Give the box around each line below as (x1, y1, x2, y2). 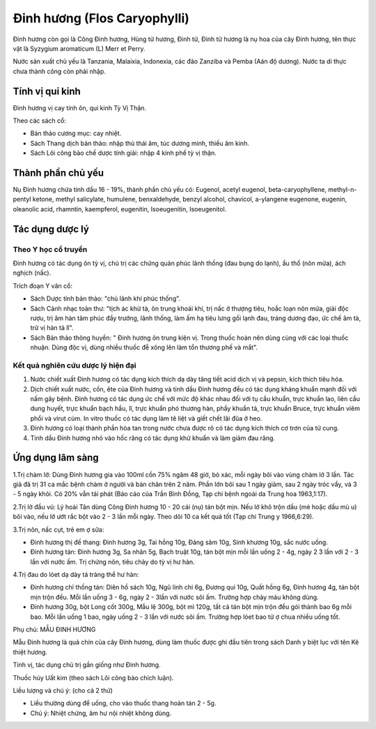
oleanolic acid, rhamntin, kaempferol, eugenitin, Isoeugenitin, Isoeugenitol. (13, 204, 227, 213)
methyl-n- (328, 186, 357, 194)
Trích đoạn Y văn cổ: (13, 281, 73, 290)
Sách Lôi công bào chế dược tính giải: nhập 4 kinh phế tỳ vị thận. (30, 149, 217, 157)
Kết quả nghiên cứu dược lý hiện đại (13, 360, 136, 370)
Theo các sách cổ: (13, 117, 66, 125)
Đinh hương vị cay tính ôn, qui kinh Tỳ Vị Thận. (13, 103, 146, 112)
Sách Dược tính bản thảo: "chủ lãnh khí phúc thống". (30, 294, 181, 303)
